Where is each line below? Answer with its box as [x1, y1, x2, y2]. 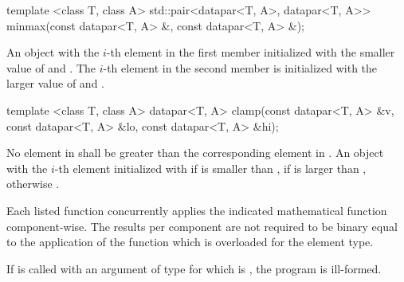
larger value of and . [6, 75, 104, 92]
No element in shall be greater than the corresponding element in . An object [6, 144, 384, 161]
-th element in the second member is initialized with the [103, 59, 378, 76]
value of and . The [6, 59, 96, 76]
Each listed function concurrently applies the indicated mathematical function [6, 202, 387, 218]
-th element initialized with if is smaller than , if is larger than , [54, 159, 367, 176]
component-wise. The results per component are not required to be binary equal [6, 217, 398, 234]
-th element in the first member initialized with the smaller [106, 44, 395, 61]
